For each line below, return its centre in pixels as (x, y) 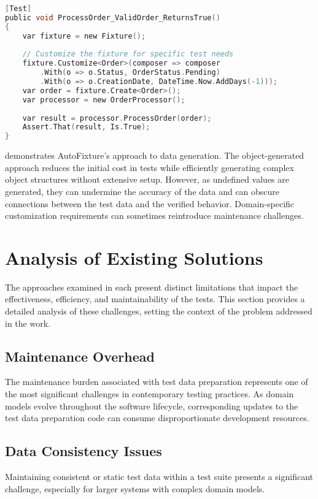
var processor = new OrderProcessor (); (104, 100)
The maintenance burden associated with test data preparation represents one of (157, 382)
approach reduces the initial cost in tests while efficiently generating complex (149, 167)
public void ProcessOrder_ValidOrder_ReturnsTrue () (113, 17)
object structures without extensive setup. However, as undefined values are (147, 179)
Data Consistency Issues (83, 451)
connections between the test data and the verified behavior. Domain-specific (150, 203)
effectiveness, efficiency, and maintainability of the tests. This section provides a (155, 299)
